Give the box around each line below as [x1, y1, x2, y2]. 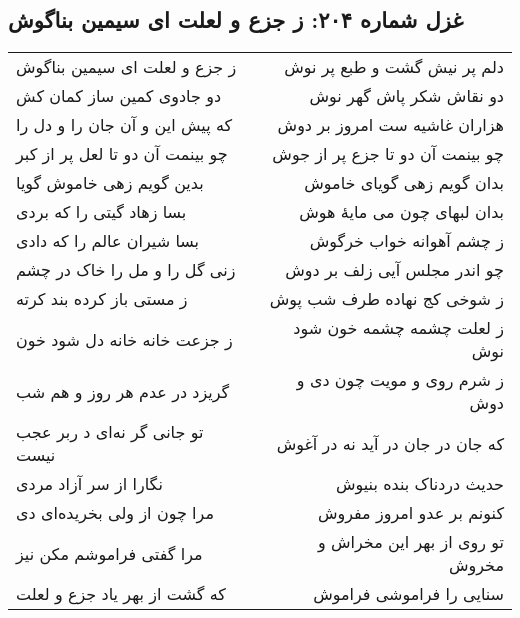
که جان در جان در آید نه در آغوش [276, 431, 504, 455]
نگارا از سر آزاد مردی [16, 472, 163, 496]
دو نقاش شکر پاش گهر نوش [309, 84, 504, 108]
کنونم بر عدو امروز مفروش [317, 501, 504, 525]
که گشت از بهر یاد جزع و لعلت [16, 582, 226, 606]
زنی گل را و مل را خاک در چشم [16, 258, 236, 282]
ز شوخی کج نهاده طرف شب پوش [269, 287, 504, 311]
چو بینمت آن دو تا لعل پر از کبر [16, 142, 228, 166]
